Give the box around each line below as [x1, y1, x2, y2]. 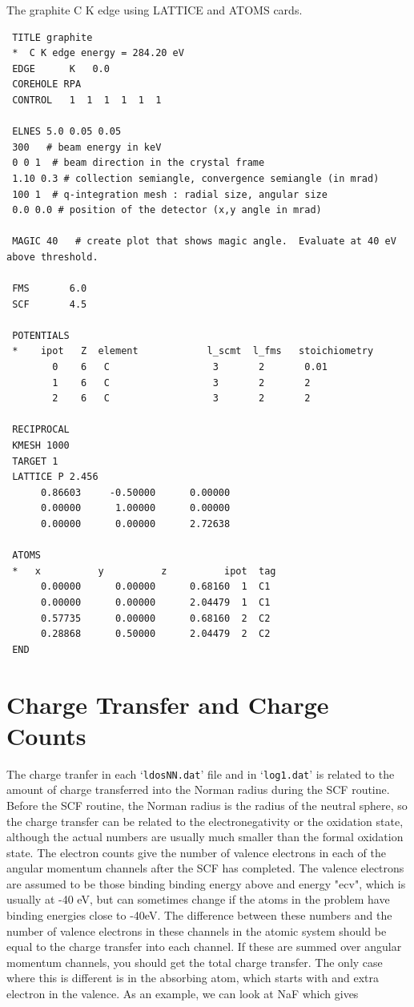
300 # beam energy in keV [12, 141, 162, 153]
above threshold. [6, 251, 98, 263]
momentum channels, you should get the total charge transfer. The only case [6, 953, 383, 970]
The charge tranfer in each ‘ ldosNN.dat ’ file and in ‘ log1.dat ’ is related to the [6, 765, 395, 782]
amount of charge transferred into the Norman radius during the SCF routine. [6, 781, 390, 798]
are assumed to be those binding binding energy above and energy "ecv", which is [6, 875, 406, 892]
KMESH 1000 [12, 440, 70, 452]
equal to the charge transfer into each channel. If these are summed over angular [6, 938, 402, 955]
